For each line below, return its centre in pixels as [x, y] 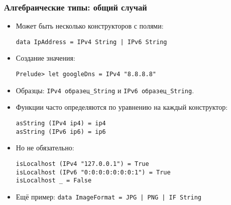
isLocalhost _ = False [54, 181]
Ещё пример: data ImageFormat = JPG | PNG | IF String [108, 196]
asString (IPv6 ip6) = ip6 [61, 132]
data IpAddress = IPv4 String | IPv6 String [91, 42]
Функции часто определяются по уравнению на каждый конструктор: [122, 107]
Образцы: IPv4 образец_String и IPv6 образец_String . [105, 90]
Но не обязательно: [45, 148]
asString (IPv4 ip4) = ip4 [61, 123]
